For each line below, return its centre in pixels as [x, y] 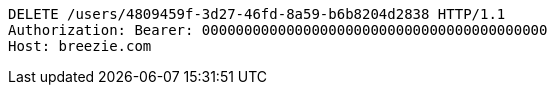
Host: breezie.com [80, 46]
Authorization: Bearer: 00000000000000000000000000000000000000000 [278, 30]
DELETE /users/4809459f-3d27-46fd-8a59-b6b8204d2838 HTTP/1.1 [257, 14]
